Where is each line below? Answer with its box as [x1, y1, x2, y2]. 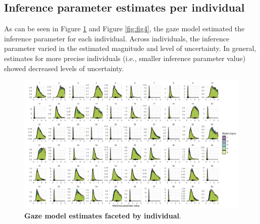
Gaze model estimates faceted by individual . [24, 210, 181, 220]
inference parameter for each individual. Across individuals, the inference [4, 33, 230, 43]
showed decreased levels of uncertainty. [4, 63, 124, 73]
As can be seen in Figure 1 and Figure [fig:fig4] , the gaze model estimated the [4, 23, 245, 34]
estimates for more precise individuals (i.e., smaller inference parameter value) [4, 52, 246, 63]
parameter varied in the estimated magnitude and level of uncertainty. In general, [4, 43, 256, 53]
